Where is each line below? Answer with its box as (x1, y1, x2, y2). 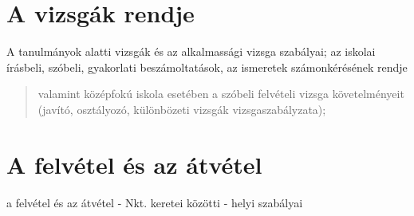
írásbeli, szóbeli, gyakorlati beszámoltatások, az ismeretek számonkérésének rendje (6, 58, 408, 75)
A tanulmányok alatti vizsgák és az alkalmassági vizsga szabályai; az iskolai (6, 43, 376, 60)
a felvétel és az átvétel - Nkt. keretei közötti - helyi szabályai (6, 194, 303, 210)
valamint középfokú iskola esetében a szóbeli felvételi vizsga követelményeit (37, 85, 404, 102)
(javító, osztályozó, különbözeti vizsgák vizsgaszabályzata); (37, 100, 326, 117)
